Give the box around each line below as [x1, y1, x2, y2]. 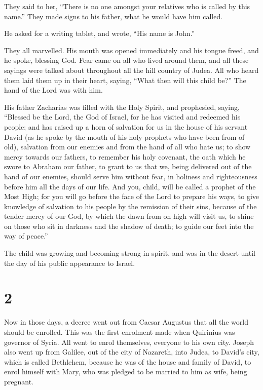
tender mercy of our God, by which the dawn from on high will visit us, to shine [4, 211, 254, 221]
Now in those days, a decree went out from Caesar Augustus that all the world [4, 317, 248, 327]
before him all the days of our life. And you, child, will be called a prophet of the [4, 181, 256, 191]
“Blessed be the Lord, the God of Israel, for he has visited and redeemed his [4, 111, 241, 122]
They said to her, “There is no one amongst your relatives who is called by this [4, 1, 250, 11]
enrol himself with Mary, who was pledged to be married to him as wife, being [4, 366, 247, 377]
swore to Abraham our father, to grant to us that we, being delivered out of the [4, 161, 252, 172]
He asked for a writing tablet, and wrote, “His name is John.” [4, 28, 195, 38]
